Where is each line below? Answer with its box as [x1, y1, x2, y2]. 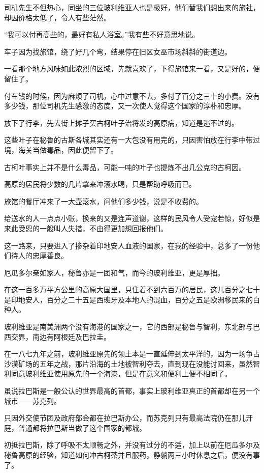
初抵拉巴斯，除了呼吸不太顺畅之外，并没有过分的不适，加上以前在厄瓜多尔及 [4, 439, 260, 450]
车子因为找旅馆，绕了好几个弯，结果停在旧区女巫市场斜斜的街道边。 [4, 46, 232, 57]
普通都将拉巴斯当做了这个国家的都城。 [18, 422, 146, 433]
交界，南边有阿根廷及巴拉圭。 [11, 331, 111, 342]
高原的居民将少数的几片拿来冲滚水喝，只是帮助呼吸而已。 [4, 179, 196, 189]
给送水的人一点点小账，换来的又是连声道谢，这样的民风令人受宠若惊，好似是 [4, 213, 260, 224]
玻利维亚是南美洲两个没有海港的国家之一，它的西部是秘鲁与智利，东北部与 [4, 321, 253, 332]
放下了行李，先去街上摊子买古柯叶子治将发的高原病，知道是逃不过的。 [4, 117, 239, 128]
